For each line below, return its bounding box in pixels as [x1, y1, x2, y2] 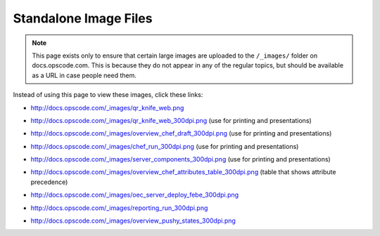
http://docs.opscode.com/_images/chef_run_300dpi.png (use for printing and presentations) [30, 142, 299, 150]
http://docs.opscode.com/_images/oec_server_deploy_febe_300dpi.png [30, 190, 239, 199]
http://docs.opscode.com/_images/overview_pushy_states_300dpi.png [30, 216, 236, 225]
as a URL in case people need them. [32, 71, 137, 79]
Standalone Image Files [13, 11, 153, 26]
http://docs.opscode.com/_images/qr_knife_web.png [30, 103, 184, 112]
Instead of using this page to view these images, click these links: [13, 91, 203, 99]
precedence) [30, 178, 68, 186]
